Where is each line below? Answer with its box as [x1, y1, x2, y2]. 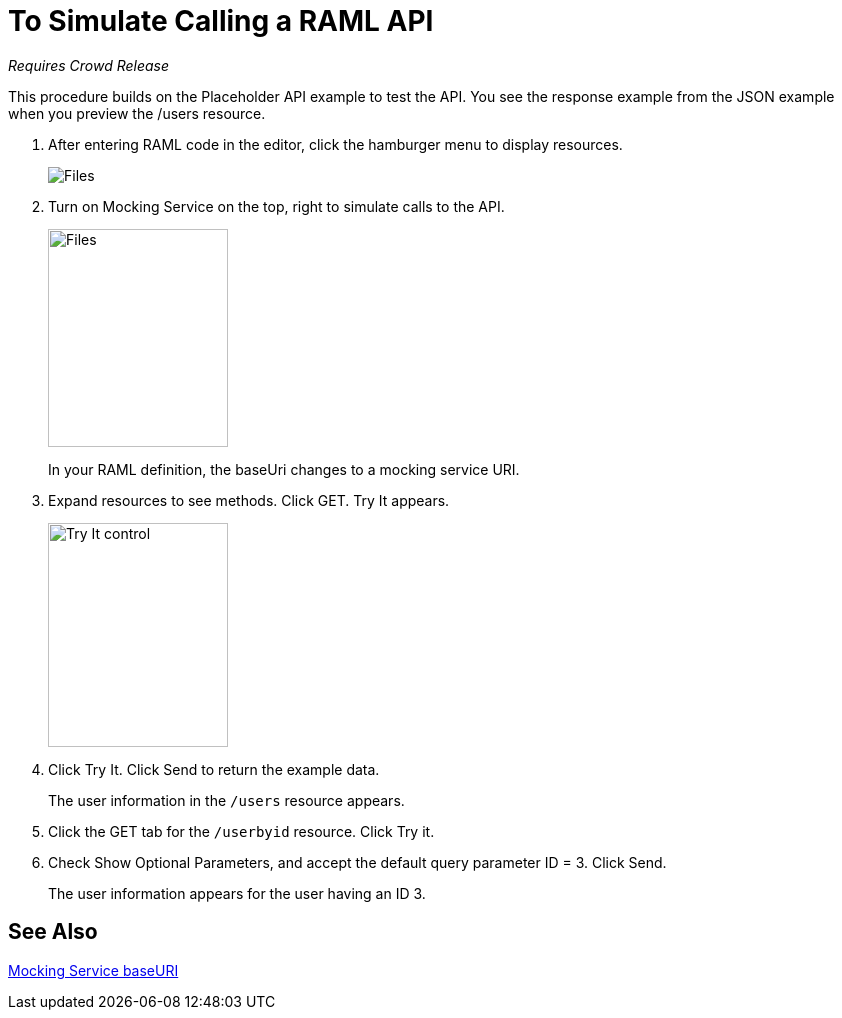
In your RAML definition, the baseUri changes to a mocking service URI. [48, 460, 520, 478]
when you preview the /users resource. [8, 104, 266, 122]
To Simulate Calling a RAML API [8, 4, 434, 38]
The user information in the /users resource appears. [48, 791, 405, 809]
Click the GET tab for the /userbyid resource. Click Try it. [48, 822, 435, 840]
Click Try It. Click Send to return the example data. [48, 760, 380, 778]
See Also [8, 919, 98, 945]
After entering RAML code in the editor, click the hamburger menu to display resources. [48, 135, 623, 153]
